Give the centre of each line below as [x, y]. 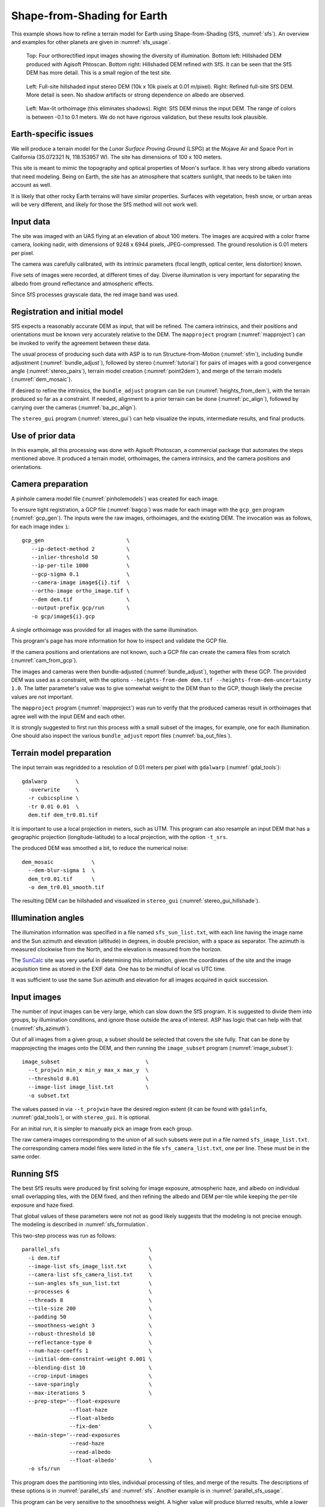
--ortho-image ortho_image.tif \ [80, 591]
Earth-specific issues [52, 134]
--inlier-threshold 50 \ [80, 557]
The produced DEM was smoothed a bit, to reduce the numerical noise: [100, 848]
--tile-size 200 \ [90, 1308]
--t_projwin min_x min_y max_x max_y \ [88, 1070]
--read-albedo [90, 1452]
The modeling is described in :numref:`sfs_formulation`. [80, 1224]
